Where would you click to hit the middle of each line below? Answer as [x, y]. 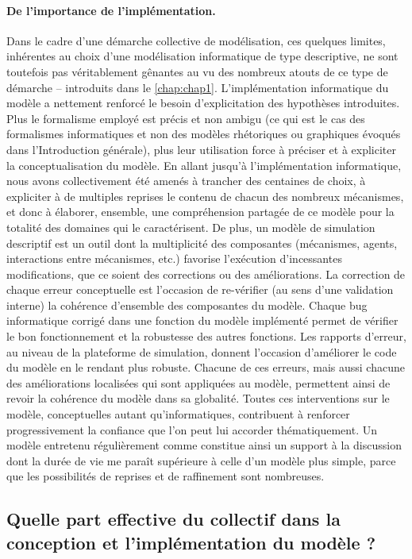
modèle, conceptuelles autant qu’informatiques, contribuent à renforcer [178, 414]
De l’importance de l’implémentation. [111, 10]
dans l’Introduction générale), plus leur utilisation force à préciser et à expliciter [201, 149]
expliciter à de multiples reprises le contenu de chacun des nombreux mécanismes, [205, 196]
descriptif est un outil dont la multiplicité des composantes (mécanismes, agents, [202, 243]
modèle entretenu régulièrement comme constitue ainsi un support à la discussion [204, 445]
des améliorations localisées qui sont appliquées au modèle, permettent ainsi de [198, 382]
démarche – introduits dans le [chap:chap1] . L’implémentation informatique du [198, 87]
